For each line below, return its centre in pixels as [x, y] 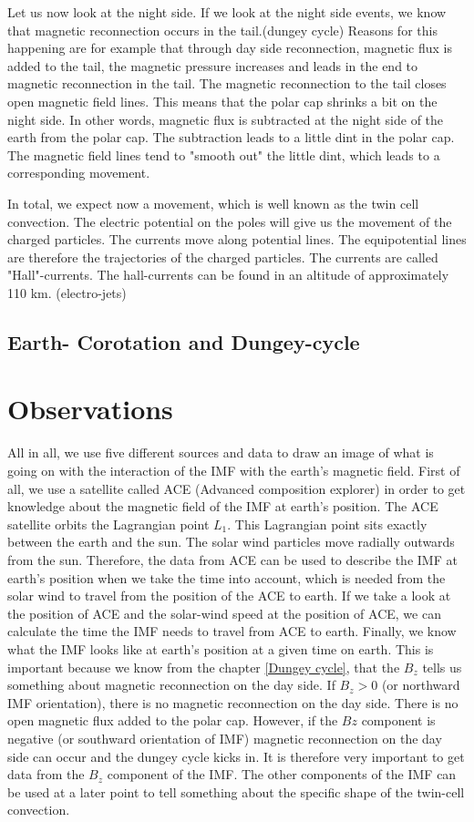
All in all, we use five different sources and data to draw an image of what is [221, 452]
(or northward [421, 685]
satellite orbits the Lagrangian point [108, 524]
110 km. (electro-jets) [67, 292]
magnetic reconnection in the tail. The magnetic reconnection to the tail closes [227, 83]
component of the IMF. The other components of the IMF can [282, 774]
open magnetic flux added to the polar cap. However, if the [173, 720]
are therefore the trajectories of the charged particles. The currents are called [223, 257]
